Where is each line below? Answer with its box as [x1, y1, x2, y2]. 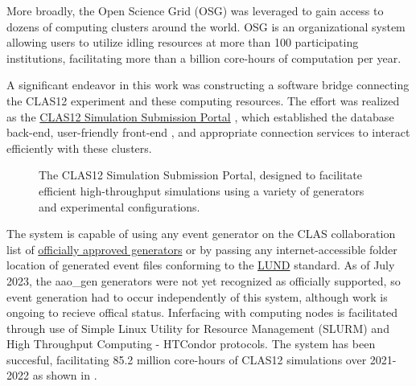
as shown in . [32, 367, 97, 384]
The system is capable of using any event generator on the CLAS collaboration [6, 225, 396, 242]
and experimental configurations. [39, 198, 200, 215]
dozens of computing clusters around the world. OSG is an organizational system [6, 18, 406, 35]
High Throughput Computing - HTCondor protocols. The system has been [6, 335, 376, 352]
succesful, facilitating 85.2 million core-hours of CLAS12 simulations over [6, 351, 367, 368]
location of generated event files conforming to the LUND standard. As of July [6, 257, 395, 273]
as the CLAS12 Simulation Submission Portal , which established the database [6, 108, 394, 125]
